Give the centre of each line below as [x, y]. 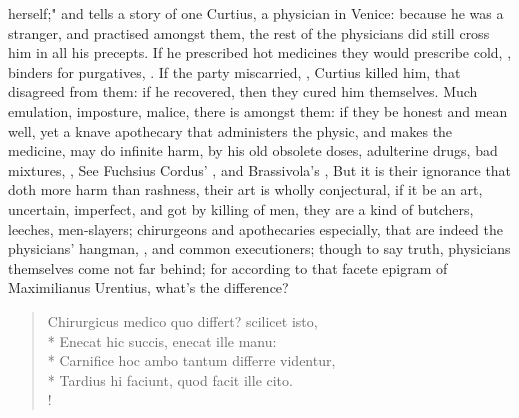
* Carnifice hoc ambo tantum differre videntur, [191, 360]
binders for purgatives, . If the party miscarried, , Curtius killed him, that [234, 71]
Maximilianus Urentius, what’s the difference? [148, 287]
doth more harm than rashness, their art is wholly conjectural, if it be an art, [245, 189]
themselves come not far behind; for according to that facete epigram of [228, 267]
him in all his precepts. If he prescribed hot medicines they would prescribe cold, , [260, 52]
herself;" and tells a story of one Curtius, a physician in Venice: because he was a [256, 13]
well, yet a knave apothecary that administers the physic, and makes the [230, 130]
